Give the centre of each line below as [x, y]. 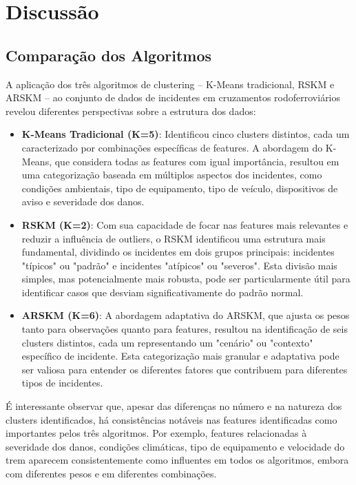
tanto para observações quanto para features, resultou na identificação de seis [185, 329]
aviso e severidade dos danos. [83, 202]
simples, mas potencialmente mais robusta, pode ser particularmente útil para [186, 279]
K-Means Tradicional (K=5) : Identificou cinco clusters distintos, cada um [186, 134]
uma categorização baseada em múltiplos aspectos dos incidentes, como [172, 175]
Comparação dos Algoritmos [109, 55]
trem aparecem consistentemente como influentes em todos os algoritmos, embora [177, 460]
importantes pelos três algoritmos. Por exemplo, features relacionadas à [156, 433]
